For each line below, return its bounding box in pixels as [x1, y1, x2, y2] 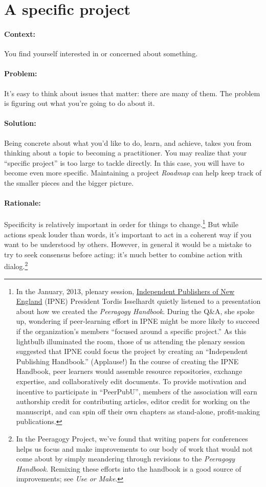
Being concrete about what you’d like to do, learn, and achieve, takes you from [4, 137, 252, 148]
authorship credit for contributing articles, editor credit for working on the [16, 396, 250, 407]
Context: [4, 28, 36, 39]
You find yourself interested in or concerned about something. [4, 48, 198, 59]
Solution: [4, 118, 36, 128]
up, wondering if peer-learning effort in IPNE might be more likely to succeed [16, 316, 260, 326]
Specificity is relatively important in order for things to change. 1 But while [4, 217, 238, 229]
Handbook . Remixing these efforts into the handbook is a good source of [16, 463, 241, 474]
